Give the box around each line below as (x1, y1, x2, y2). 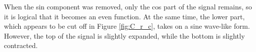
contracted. (4, 40, 38, 51)
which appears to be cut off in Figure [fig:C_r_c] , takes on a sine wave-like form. (4, 21, 250, 31)
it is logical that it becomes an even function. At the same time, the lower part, (4, 11, 245, 21)
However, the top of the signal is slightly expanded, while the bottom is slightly (4, 30, 245, 41)
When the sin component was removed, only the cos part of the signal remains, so (4, 1, 252, 11)
